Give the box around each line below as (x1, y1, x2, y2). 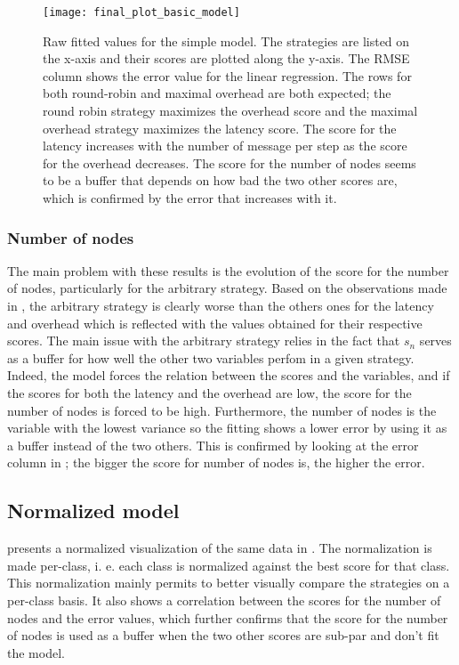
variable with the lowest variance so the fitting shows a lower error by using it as (7, 418, 447, 437)
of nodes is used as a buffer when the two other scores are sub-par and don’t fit (7, 626, 439, 645)
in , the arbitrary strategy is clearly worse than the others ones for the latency (7, 296, 434, 314)
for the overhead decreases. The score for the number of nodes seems (43, 153, 416, 172)
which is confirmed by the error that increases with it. (43, 189, 337, 207)
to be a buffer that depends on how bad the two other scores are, (43, 171, 398, 190)
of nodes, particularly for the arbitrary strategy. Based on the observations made (7, 279, 447, 297)
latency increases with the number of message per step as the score (43, 136, 407, 155)
